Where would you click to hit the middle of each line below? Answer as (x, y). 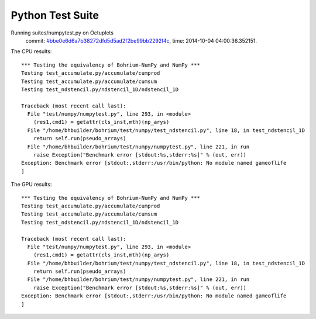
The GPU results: (31, 185)
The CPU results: (31, 51)
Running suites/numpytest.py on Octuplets (62, 33)
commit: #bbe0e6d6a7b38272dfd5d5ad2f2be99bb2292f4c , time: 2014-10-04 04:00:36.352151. (141, 40)
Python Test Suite (55, 15)
